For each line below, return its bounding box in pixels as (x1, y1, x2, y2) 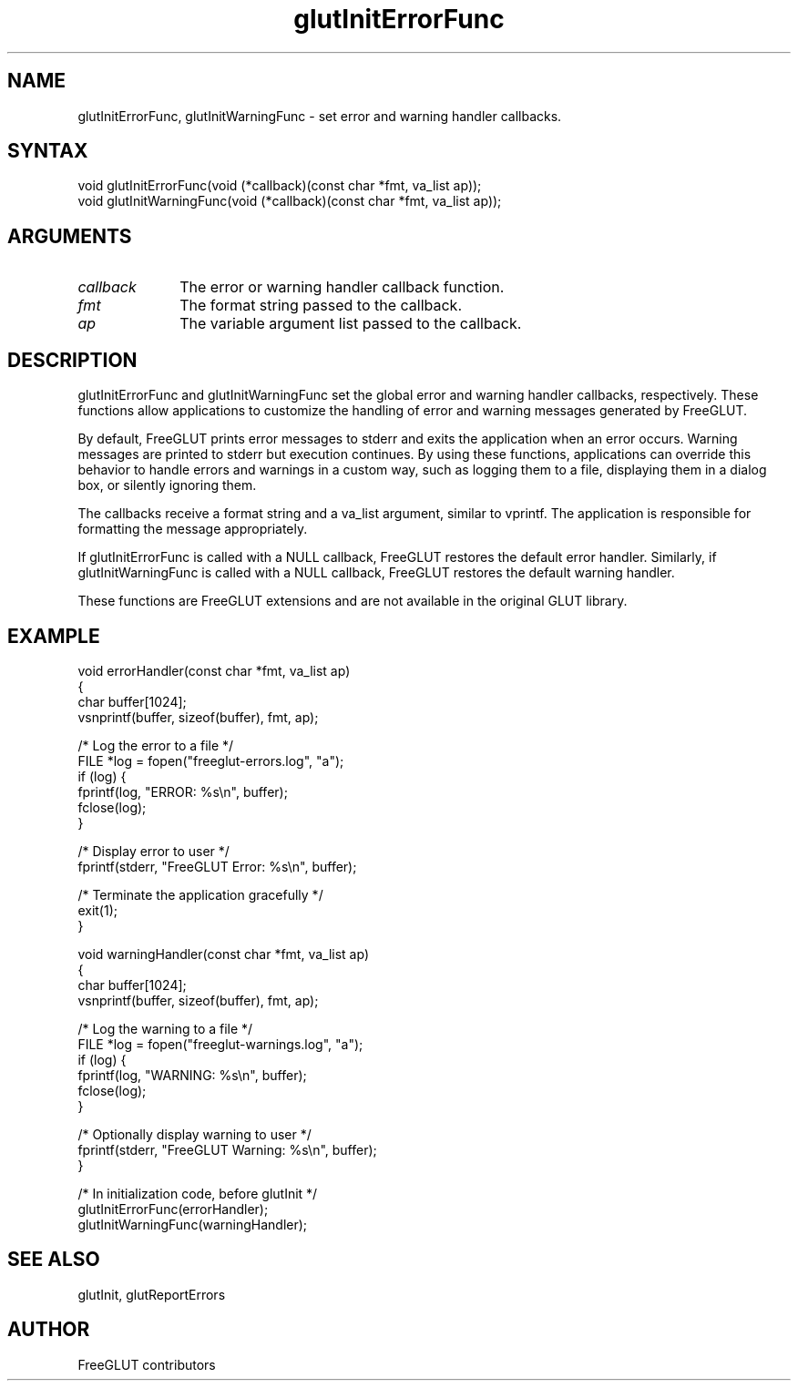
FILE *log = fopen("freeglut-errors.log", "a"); (77, 752, 344, 769)
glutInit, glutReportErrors (77, 1286, 226, 1302)
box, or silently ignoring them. (77, 477, 257, 494)
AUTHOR (7, 1318, 90, 1342)
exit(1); (77, 902, 118, 918)
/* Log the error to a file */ (77, 737, 234, 753)
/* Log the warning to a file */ (77, 1020, 253, 1036)
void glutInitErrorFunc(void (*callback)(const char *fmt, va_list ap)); (77, 178, 482, 194)
